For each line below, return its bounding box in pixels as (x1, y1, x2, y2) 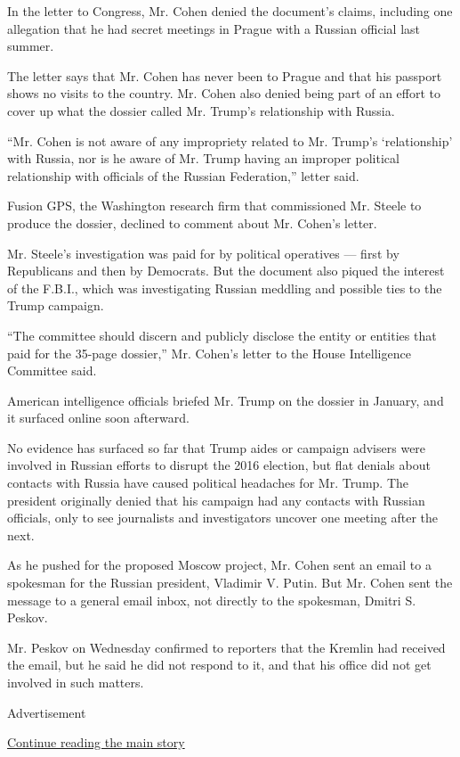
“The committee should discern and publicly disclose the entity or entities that (7, 325, 437, 344)
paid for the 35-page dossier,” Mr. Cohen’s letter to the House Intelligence (7, 343, 411, 362)
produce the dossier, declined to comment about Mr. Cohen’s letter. (7, 213, 377, 232)
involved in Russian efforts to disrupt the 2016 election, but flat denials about (7, 456, 431, 474)
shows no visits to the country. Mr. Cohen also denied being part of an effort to (7, 84, 441, 103)
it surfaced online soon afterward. (7, 408, 190, 427)
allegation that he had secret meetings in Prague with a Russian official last (7, 19, 420, 37)
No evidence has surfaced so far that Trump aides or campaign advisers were (7, 438, 426, 457)
